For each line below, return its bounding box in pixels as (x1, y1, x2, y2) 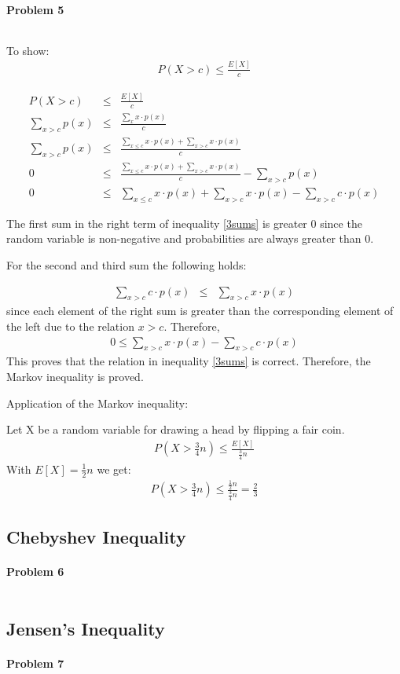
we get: (97, 460, 131, 477)
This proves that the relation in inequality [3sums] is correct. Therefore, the (6, 353, 371, 369)
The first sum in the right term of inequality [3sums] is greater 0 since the (6, 214, 362, 231)
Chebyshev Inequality (6, 525, 186, 549)
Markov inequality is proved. (6, 368, 144, 385)
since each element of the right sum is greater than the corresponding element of (6, 302, 394, 319)
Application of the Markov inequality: (6, 394, 189, 411)
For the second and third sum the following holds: (6, 257, 247, 273)
